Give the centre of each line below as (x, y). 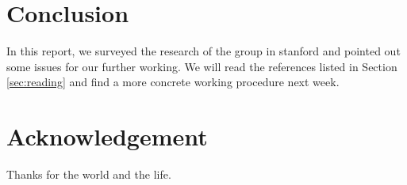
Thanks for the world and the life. (89, 174)
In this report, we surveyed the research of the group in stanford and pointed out (203, 51)
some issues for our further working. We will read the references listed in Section (202, 66)
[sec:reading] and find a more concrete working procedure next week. (173, 82)
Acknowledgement (107, 136)
